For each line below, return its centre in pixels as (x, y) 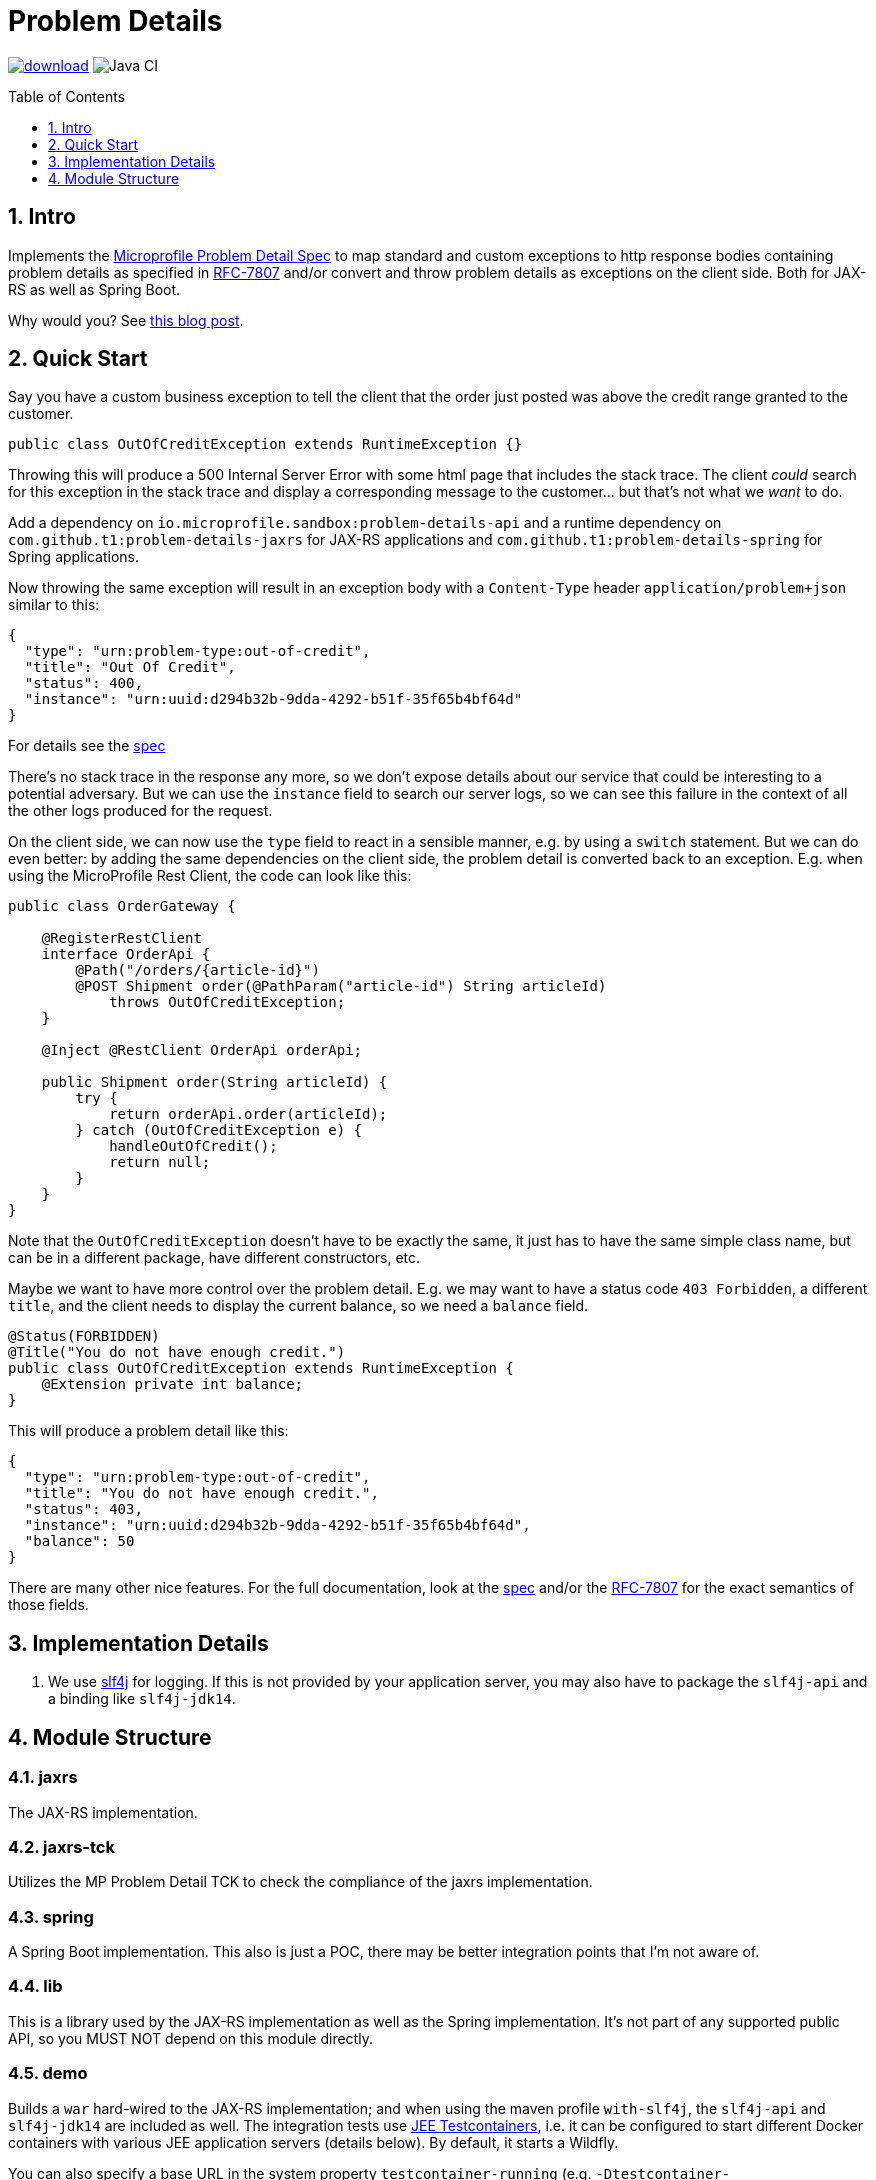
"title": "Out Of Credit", (130, 667)
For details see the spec (87, 746)
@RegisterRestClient (121, 938)
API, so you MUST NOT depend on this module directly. (190, 2038)
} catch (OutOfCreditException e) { (219, 1130)
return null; (160, 1162)
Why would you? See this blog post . (126, 320)
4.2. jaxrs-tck (61, 1846)
